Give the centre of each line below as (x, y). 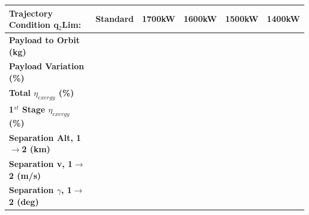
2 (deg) (24, 201)
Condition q (34, 25)
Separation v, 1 (41, 163)
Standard (114, 19)
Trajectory (31, 13)
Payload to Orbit (45, 39)
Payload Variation (47, 66)
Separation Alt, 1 (45, 137)
